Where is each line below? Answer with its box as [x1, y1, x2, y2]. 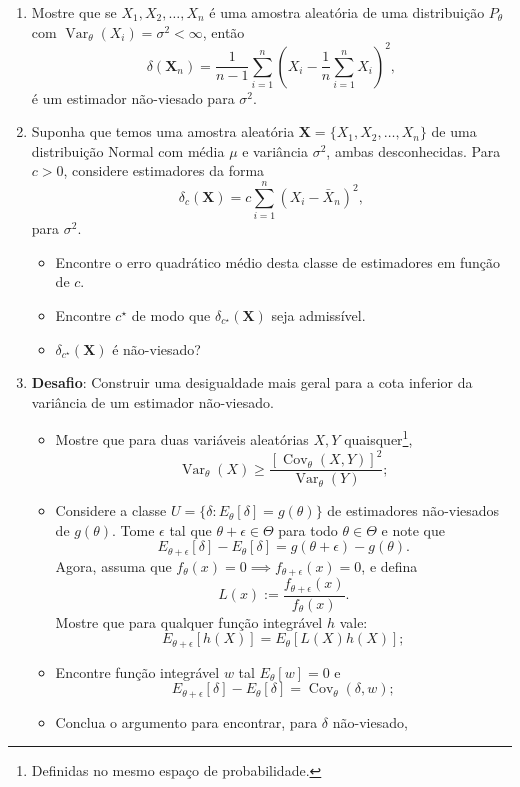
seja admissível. [271, 304, 366, 325]
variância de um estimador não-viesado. [31, 391, 274, 412]
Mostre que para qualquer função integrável [55, 611, 323, 632]
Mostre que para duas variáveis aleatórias [55, 429, 309, 449]
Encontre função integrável [55, 661, 220, 682]
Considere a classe [55, 500, 167, 521]
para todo [278, 519, 338, 540]
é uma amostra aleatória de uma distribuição [209, 2, 485, 22]
